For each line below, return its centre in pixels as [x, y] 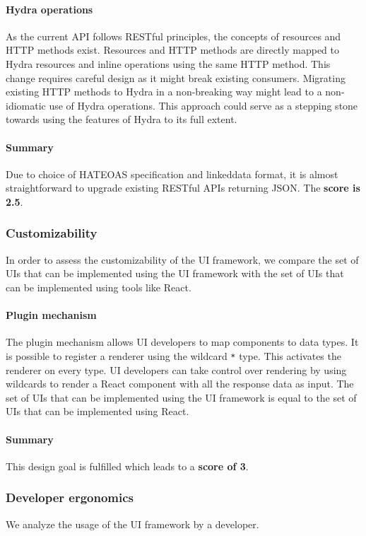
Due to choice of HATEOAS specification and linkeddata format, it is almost [172, 174]
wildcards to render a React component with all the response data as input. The [180, 384]
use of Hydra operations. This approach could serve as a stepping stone [203, 105]
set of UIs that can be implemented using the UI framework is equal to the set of [181, 397]
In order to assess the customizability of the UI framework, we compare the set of [182, 259]
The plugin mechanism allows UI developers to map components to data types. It [182, 342]
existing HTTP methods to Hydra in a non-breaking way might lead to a [164, 92]
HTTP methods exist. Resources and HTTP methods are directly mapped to [172, 50]
